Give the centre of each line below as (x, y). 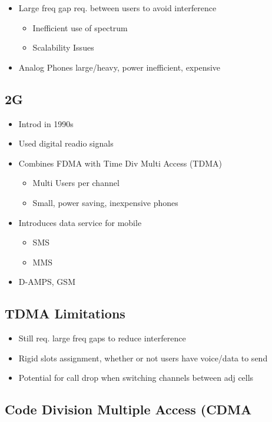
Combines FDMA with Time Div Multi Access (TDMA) (120, 163)
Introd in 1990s (46, 123)
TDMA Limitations (65, 313)
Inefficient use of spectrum (80, 27)
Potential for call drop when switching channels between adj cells (136, 378)
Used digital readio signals (66, 143)
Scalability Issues (63, 47)
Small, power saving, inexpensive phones (105, 202)
